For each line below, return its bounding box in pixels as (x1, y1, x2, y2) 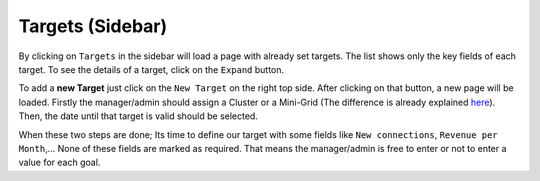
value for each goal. (18, 156, 101, 169)
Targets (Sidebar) (18, 15, 168, 37)
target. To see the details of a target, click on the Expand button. (18, 63, 285, 75)
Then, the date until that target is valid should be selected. (18, 110, 259, 122)
